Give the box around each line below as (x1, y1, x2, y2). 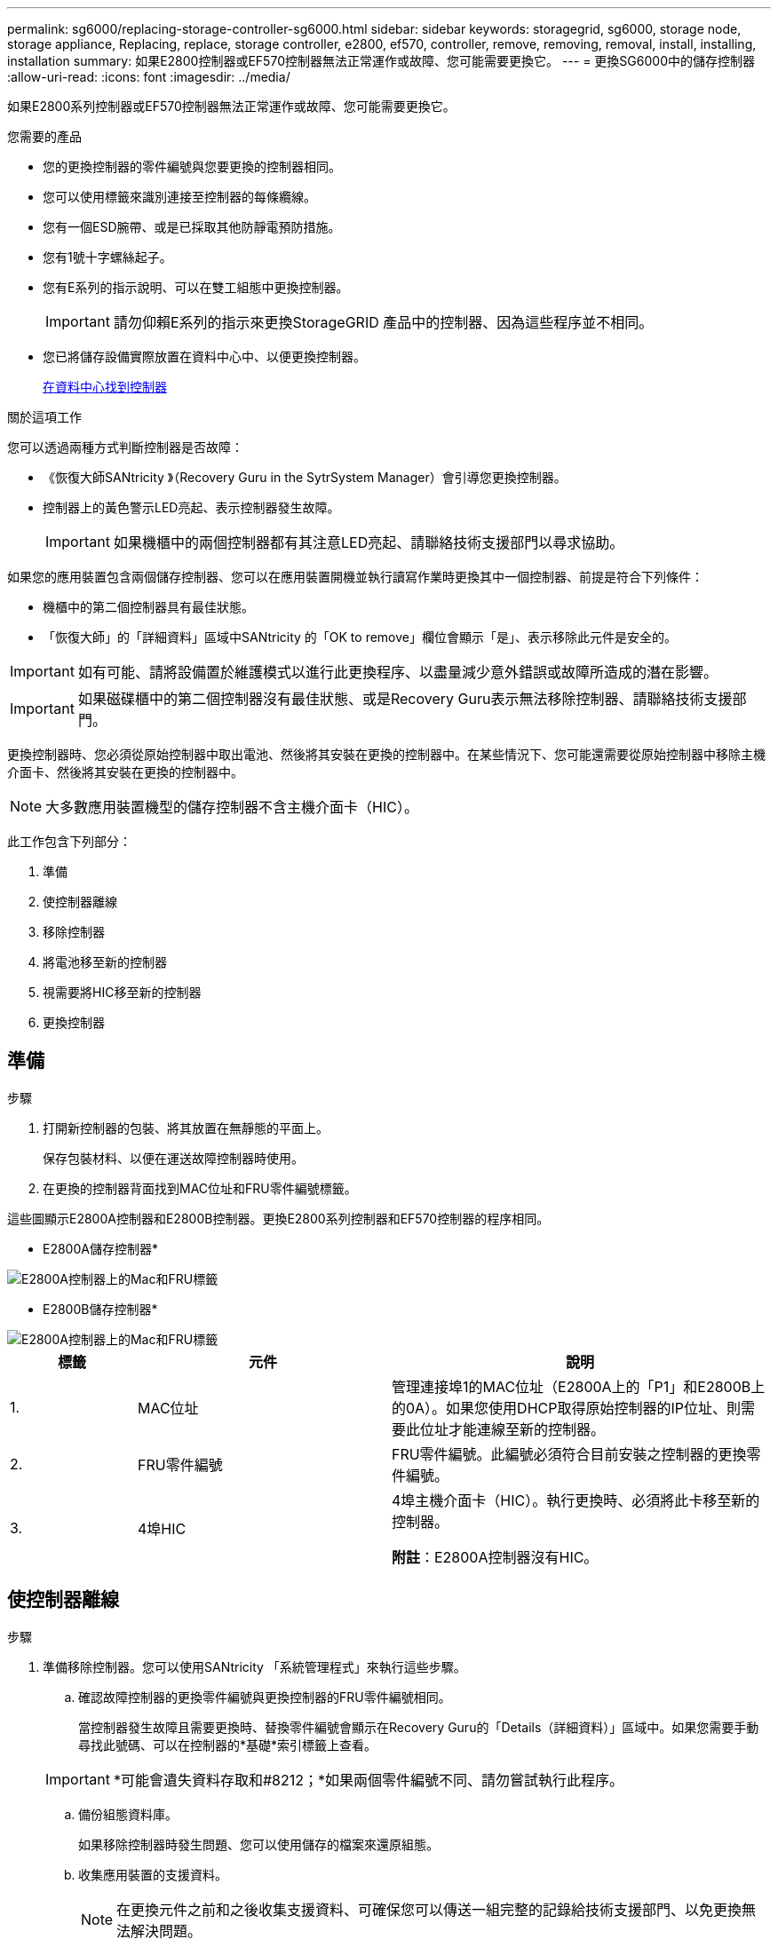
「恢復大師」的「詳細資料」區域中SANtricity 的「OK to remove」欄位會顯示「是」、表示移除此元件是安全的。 (43, 629, 677, 645)
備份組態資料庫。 (78, 1806, 178, 1822)
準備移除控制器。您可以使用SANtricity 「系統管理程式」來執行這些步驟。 (43, 1658, 466, 1674)
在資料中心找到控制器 (43, 379, 167, 394)
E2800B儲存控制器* (43, 1301, 158, 1317)
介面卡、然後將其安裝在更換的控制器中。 (7, 764, 243, 780)
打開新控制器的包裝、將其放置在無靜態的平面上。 (43, 1120, 329, 1136)
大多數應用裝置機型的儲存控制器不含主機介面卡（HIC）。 (45, 798, 418, 816)
